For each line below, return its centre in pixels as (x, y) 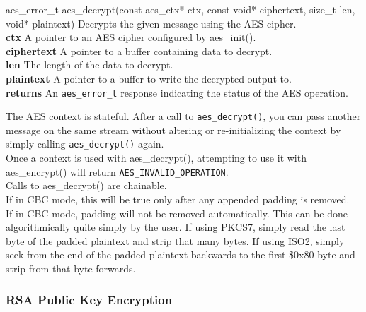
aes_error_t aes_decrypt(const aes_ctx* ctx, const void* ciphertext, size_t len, (181, 9)
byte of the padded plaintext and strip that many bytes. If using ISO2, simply (175, 240)
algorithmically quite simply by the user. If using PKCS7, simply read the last (176, 227)
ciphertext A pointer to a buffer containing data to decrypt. (139, 50)
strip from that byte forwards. (71, 268)
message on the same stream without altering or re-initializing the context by (173, 130)
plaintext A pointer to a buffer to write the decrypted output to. (149, 78)
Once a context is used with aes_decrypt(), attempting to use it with (156, 158)
